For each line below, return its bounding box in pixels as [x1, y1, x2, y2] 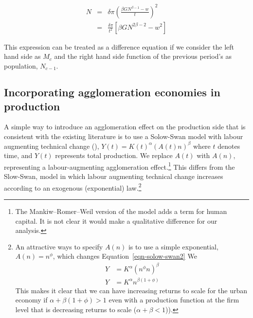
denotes [217, 141, 240, 151]
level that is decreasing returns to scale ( [15, 304, 137, 314]
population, [4, 60, 38, 71]
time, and [4, 150, 33, 160]
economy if [15, 295, 48, 305]
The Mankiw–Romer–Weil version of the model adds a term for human [15, 206, 227, 216]
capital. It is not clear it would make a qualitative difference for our [15, 215, 217, 226]
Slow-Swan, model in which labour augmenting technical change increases [4, 171, 223, 181]
